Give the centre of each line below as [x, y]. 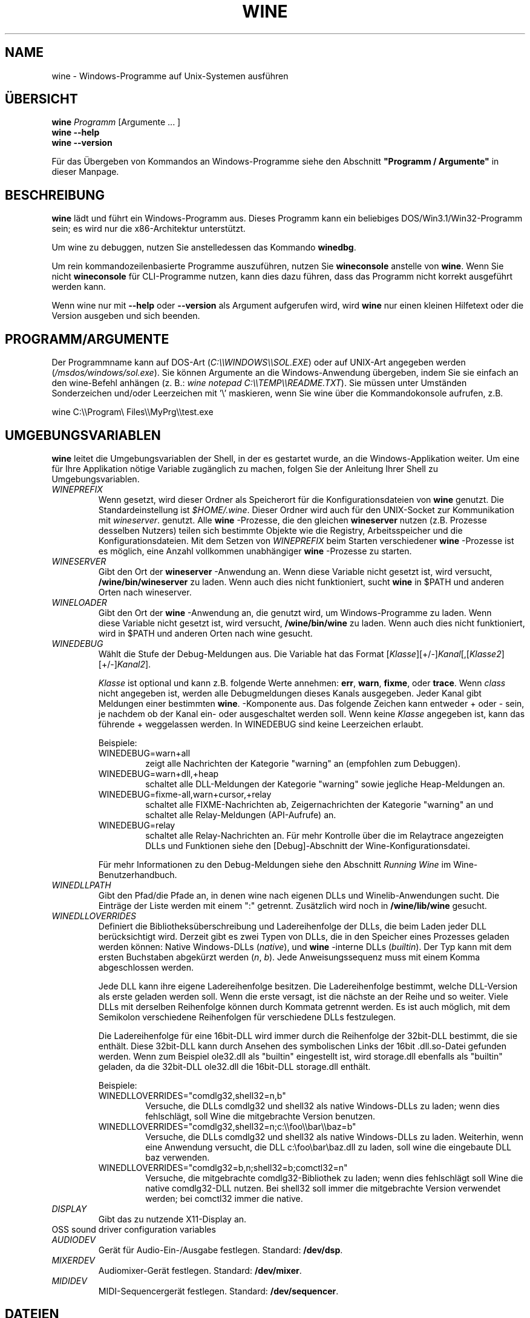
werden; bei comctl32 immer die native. [224, 1198]
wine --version [82, 143]
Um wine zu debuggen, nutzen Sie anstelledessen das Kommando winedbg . [204, 248]
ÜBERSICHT [41, 99]
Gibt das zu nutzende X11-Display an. [172, 1219]
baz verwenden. [178, 1157]
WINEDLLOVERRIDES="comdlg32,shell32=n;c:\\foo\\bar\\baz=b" [227, 1126]
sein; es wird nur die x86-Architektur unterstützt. [149, 229]
